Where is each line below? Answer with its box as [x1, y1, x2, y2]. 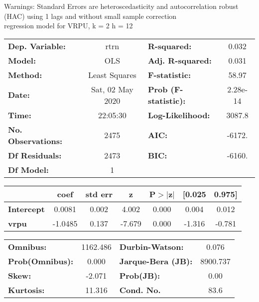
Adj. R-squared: [147, 54, 212, 66]
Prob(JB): [119, 269, 160, 281]
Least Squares [88, 69, 136, 80]
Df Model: [8, 163, 49, 175]
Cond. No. [119, 284, 161, 296]
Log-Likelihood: [147, 109, 210, 121]
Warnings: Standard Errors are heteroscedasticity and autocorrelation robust [4, 1, 239, 11]
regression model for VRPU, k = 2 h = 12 [4, 20, 133, 31]
